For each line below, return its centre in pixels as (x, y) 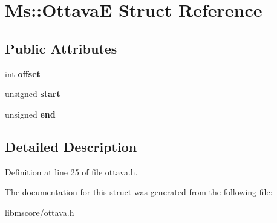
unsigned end (30, 114)
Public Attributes (61, 48)
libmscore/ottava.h (40, 212)
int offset (23, 73)
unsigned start (33, 94)
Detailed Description (71, 146)
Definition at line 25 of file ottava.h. (71, 171)
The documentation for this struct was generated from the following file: (139, 192)
